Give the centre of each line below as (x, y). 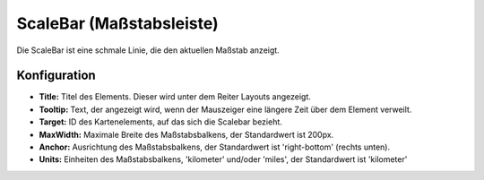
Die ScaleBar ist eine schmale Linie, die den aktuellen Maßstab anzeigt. (148, 50)
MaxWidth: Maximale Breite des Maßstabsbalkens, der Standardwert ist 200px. (186, 134)
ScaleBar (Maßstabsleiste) (117, 23)
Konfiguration (56, 76)
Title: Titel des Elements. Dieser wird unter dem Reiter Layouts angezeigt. (175, 97)
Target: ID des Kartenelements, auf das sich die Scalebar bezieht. (160, 122)
